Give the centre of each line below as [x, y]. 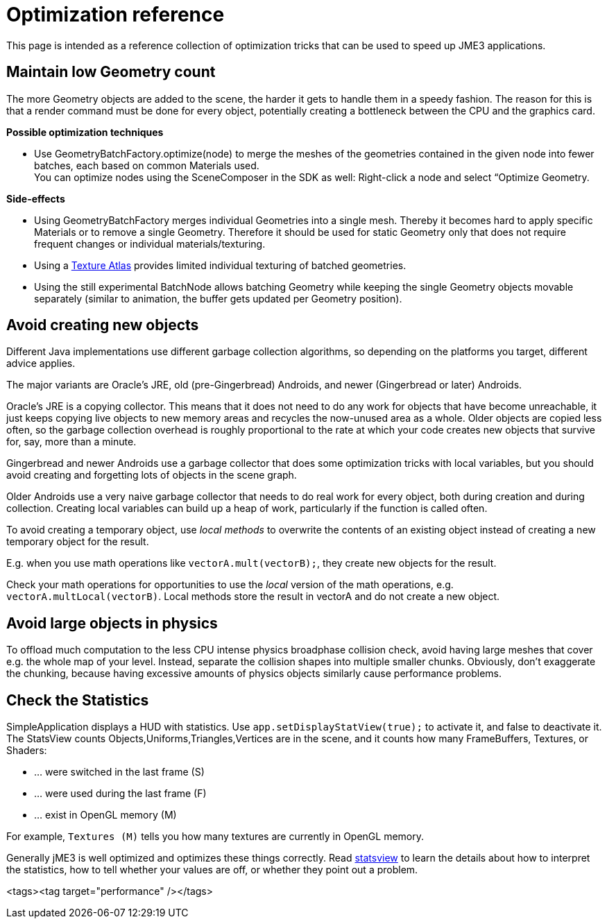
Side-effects [36, 198]
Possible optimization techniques [85, 132]
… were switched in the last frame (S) [119, 772]
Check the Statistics [78, 700]
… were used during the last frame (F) [120, 794]
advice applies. [41, 363]
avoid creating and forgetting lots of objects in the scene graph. [152, 475]
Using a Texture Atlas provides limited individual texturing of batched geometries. [220, 265]
